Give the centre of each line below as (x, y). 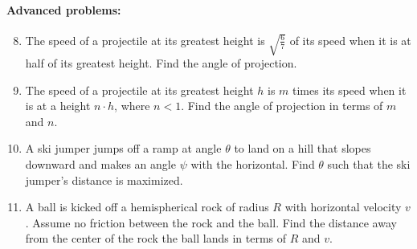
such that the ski (369, 164)
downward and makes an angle (100, 164)
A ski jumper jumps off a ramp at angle (123, 148)
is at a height (58, 106)
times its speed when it (350, 90)
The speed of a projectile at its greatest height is (145, 40)
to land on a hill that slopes (303, 148)
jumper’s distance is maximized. (104, 180)
